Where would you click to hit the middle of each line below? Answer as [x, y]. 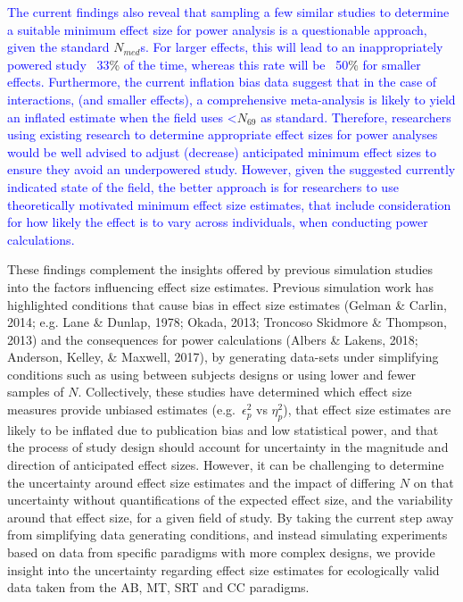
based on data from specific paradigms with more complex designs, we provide [221, 552]
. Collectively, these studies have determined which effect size [245, 392]
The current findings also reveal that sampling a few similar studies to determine [228, 12]
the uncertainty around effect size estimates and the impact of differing [202, 482]
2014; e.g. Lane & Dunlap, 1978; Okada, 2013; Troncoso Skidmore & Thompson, [227, 322]
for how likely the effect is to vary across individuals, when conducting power [218, 222]
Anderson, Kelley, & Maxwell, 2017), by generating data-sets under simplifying [223, 357]
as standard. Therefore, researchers [356, 117]
